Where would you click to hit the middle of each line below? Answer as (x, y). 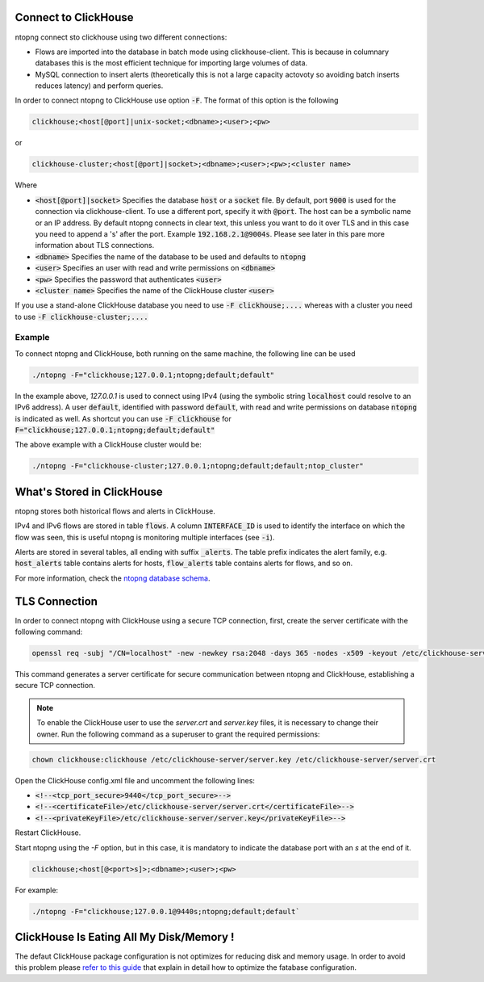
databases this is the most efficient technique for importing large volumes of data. (171, 63)
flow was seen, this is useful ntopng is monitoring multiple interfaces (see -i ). (145, 537)
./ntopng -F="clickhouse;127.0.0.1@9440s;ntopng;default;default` (166, 911)
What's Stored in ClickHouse (89, 491)
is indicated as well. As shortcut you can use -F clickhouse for (123, 418)
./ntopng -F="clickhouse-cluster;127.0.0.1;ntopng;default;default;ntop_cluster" (198, 466)
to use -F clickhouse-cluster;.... (81, 317)
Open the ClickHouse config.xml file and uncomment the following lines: (135, 780)
